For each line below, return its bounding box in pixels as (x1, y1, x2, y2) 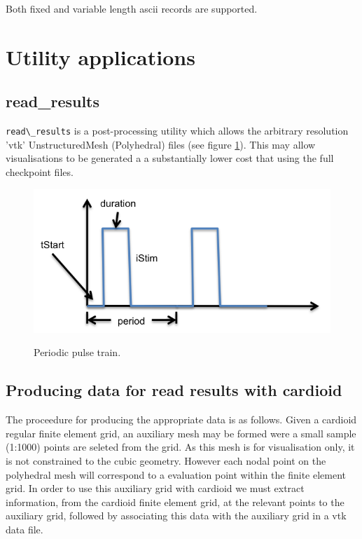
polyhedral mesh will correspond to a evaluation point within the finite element (6, 467, 347, 482)
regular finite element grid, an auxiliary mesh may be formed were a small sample (6, 425, 356, 440)
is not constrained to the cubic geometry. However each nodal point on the (6, 453, 326, 468)
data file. (6, 521, 43, 536)
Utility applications (6, 42, 195, 71)
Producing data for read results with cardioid (6, 379, 342, 401)
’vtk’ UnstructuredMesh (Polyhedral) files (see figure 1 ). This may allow (6, 137, 316, 151)
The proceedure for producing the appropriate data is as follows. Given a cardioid (6, 412, 357, 427)
